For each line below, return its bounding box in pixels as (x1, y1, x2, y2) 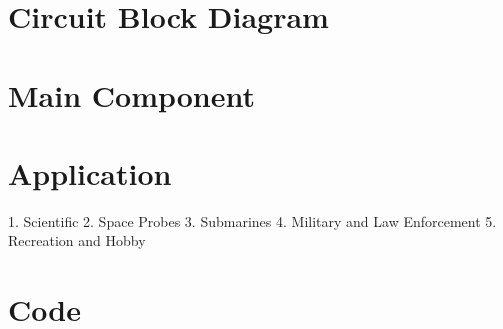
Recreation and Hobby (8, 230, 146, 251)
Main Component (8, 74, 256, 115)
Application (8, 152, 172, 193)
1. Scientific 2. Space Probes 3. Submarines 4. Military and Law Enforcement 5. (8, 210, 497, 231)
